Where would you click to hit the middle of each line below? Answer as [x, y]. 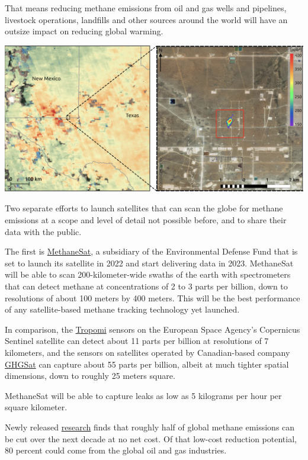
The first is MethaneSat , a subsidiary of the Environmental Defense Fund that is [151, 251]
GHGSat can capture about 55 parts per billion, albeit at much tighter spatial [147, 364]
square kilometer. [36, 407]
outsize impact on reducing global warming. [84, 31]
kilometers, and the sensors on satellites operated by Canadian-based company [147, 352]
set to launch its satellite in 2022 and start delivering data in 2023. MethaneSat [149, 263]
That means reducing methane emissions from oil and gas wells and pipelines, [146, 8]
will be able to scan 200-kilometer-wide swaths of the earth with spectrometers [148, 274]
